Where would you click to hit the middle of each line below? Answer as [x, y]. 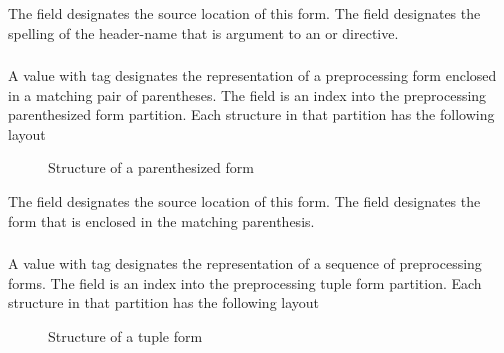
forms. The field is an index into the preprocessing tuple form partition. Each [245, 282]
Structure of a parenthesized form [151, 167]
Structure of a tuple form [125, 335]
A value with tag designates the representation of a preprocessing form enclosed [252, 75]
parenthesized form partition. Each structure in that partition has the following [251, 114]
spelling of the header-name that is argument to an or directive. [203, 32]
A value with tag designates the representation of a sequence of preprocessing [245, 263]
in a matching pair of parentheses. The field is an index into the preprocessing [247, 94]
